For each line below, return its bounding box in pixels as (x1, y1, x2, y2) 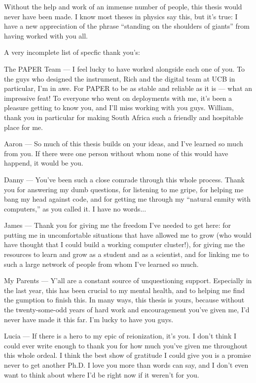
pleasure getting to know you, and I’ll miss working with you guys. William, (4, 102, 234, 113)
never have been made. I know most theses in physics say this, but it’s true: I (4, 11, 238, 21)
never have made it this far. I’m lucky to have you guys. (4, 314, 174, 324)
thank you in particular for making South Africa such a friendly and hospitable (4, 112, 243, 122)
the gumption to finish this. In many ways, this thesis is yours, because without (4, 295, 245, 305)
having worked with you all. (4, 30, 88, 41)
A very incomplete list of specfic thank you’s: (4, 47, 140, 57)
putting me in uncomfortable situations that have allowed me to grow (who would (4, 229, 252, 240)
